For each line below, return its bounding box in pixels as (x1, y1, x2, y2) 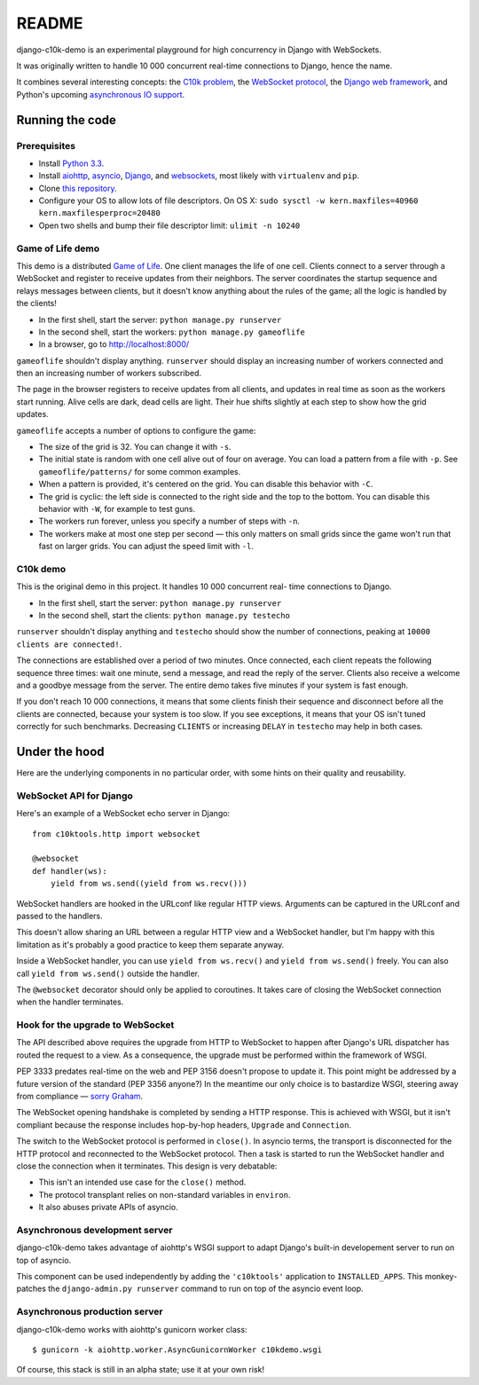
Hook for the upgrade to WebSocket (16, 1019, 175, 1031)
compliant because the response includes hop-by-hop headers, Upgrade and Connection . (16, 1119, 352, 1130)
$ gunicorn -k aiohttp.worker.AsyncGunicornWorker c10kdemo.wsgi (32, 1345, 323, 1355)
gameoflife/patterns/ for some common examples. (38, 466, 241, 476)
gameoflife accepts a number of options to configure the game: (16, 425, 256, 436)
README (16, 13, 83, 33)
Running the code (16, 112, 117, 128)
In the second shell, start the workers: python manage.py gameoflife (38, 327, 305, 337)
